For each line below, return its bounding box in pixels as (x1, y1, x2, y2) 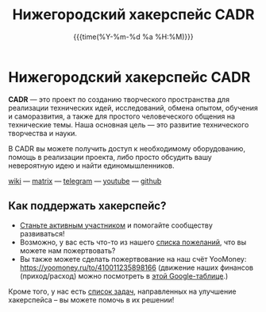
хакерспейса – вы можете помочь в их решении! (8, 294, 175, 304)
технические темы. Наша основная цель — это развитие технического (8, 119, 249, 129)
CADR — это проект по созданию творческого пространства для (8, 94, 230, 104)
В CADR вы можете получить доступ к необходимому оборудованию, (8, 143, 246, 153)
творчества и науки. (8, 128, 78, 138)
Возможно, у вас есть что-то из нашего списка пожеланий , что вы (19, 237, 247, 247)
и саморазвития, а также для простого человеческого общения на (8, 111, 236, 121)
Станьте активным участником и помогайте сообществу (19, 220, 213, 230)
